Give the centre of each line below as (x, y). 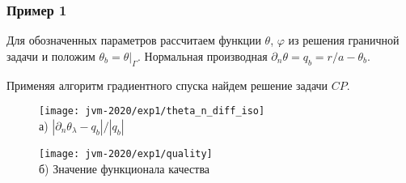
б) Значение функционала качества (125, 168)
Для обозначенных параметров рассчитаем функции (134, 40)
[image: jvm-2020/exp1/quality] (126, 153)
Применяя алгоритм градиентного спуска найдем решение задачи (167, 85)
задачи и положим (51, 55)
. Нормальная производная (203, 55)
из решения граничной (344, 40)
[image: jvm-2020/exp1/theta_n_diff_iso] (152, 111)
